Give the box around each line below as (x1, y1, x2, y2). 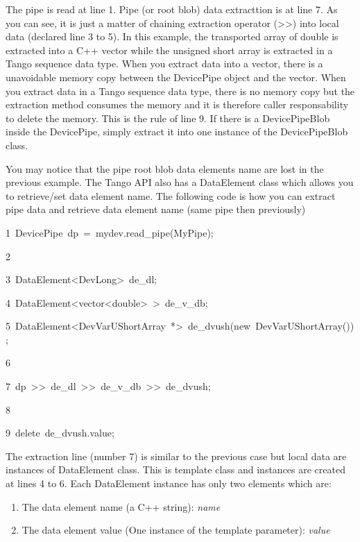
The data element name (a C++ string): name (22, 499, 221, 514)
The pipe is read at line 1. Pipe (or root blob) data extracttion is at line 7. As (6, 2, 338, 16)
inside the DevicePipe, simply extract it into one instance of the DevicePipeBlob (6, 124, 348, 139)
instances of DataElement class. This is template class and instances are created (6, 462, 345, 477)
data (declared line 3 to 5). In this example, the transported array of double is (6, 29, 338, 44)
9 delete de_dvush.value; (6, 425, 114, 440)
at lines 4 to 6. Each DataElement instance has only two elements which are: (6, 476, 332, 491)
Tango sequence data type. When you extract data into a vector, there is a (6, 56, 323, 71)
